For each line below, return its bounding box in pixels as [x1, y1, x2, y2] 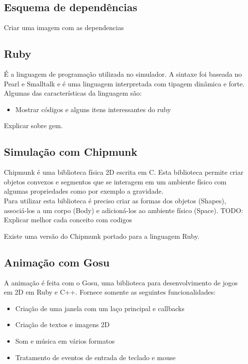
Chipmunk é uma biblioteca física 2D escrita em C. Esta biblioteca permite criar [4, 167, 244, 177]
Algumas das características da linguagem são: [4, 88, 142, 98]
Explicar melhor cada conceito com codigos [4, 215, 132, 225]
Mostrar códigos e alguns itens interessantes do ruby [15, 104, 171, 114]
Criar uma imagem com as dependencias [4, 22, 124, 33]
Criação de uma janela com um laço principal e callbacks [15, 303, 184, 313]
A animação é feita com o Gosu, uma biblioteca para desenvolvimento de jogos [4, 277, 238, 287]
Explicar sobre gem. [4, 120, 63, 131]
